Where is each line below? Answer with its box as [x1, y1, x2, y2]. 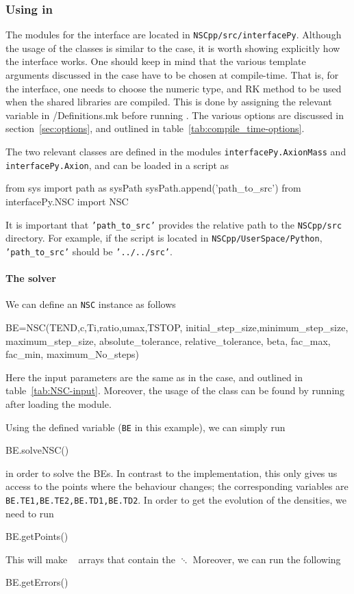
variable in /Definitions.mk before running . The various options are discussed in [5, 107, 344, 122]
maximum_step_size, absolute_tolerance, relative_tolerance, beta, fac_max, [5, 333, 331, 348]
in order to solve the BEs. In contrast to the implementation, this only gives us [5, 465, 338, 480]
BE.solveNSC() [5, 443, 69, 457]
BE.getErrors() [5, 575, 68, 589]
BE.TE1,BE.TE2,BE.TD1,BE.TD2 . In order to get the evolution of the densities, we [5, 492, 347, 506]
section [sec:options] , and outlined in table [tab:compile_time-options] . [5, 121, 305, 135]
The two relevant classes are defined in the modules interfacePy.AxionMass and [5, 144, 346, 159]
